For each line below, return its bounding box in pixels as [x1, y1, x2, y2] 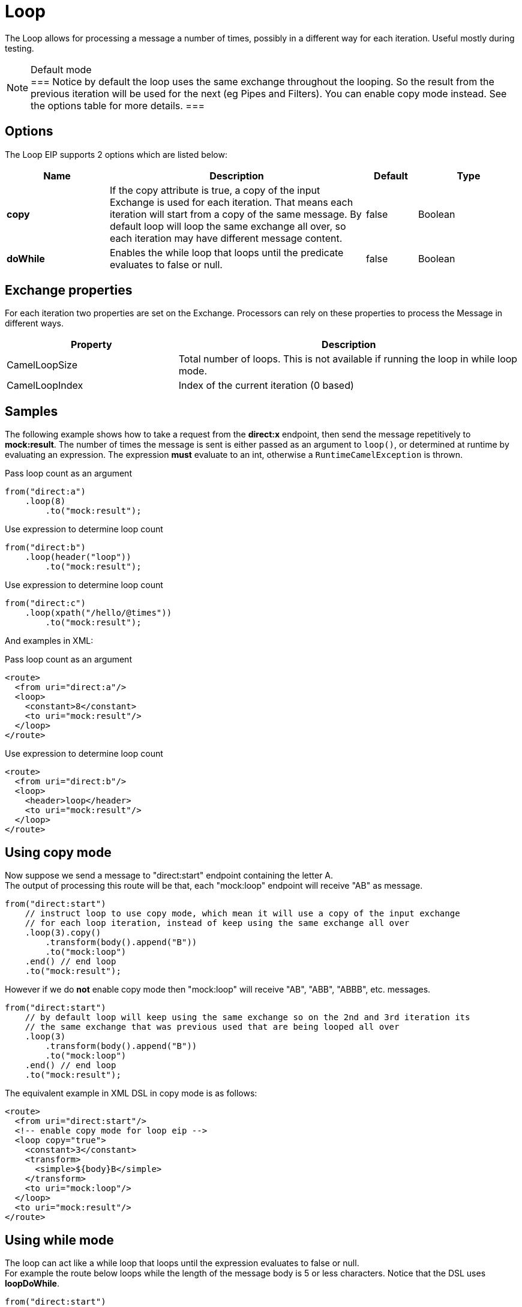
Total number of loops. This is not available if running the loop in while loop [178, 353, 518, 365]
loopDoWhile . [5, 1278, 60, 1288]
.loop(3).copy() [25, 928, 101, 938]
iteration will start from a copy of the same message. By [110, 208, 362, 220]
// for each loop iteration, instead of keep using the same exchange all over [25, 918, 410, 928]
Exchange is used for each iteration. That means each [110, 196, 353, 208]
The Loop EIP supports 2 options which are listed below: [5, 149, 227, 160]
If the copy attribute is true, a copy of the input [110, 184, 320, 196]
